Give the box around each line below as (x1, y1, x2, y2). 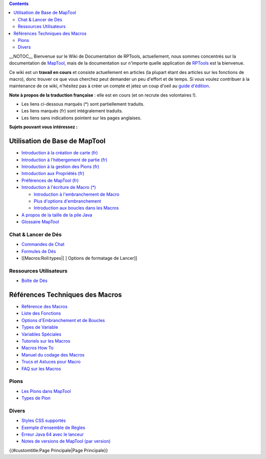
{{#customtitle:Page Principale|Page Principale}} (9, 447, 108, 453)
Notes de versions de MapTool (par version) (21, 438, 111, 444)
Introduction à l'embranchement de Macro (33, 191, 120, 197)
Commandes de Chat (21, 242, 65, 247)
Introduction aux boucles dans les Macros (33, 205, 119, 211)
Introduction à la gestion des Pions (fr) (21, 163, 100, 170)
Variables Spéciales (21, 331, 62, 337)
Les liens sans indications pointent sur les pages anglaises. (21, 115, 142, 121)
